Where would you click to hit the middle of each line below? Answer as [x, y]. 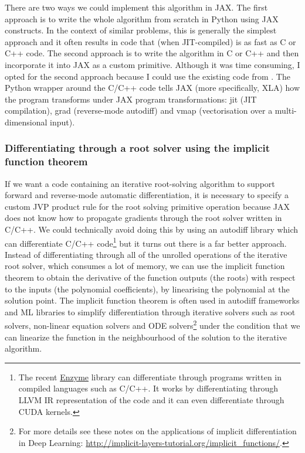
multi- [286, 110]
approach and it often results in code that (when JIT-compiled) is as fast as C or [150, 41]
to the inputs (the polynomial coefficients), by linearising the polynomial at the [147, 289]
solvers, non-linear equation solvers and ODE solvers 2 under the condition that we [152, 325]
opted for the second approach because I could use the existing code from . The [148, 76]
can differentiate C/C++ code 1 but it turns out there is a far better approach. [146, 242]
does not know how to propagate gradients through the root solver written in [143, 218]
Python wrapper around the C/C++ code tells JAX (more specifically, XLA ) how [152, 88]
